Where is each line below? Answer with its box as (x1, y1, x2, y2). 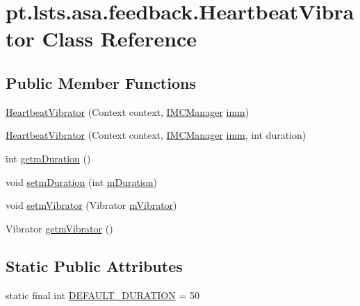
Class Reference (42, 24, 197, 53)
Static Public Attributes (6, 255, 183, 276)
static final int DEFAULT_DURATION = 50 (6, 287, 199, 302)
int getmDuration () (6, 151, 91, 165)
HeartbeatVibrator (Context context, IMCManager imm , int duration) (6, 128, 306, 142)
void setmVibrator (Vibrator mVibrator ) (6, 198, 177, 212)
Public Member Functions (6, 71, 196, 93)
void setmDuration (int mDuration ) (6, 174, 157, 189)
